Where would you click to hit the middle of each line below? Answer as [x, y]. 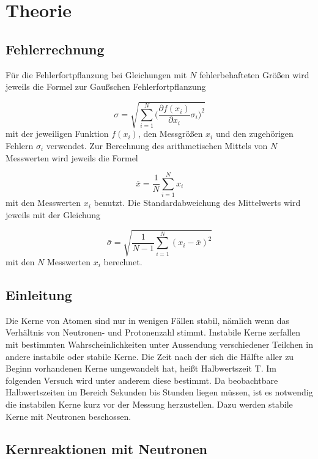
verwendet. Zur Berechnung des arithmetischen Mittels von [157, 145]
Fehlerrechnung [55, 49]
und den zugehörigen [254, 134]
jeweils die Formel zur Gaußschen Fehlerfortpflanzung [106, 86]
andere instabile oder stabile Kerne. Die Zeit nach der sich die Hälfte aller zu [150, 356]
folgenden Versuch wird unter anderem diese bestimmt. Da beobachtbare [142, 380]
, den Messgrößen [170, 134]
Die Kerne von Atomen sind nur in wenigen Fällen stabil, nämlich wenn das [147, 320]
